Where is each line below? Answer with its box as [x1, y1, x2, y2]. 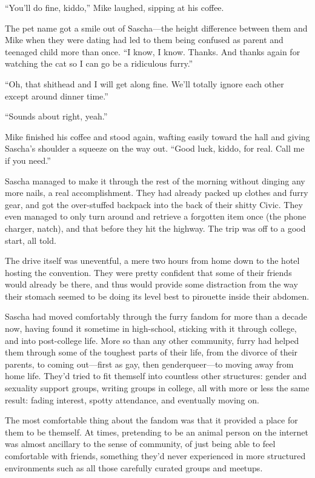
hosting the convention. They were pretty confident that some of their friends [5, 266, 292, 278]
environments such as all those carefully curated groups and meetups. [5, 461, 263, 474]
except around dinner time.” [5, 89, 108, 102]
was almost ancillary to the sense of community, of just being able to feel [5, 437, 276, 450]
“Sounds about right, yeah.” [5, 110, 108, 123]
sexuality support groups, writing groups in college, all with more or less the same [5, 382, 310, 394]
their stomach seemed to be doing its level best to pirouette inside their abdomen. [5, 289, 310, 302]
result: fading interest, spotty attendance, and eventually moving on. [5, 393, 259, 406]
